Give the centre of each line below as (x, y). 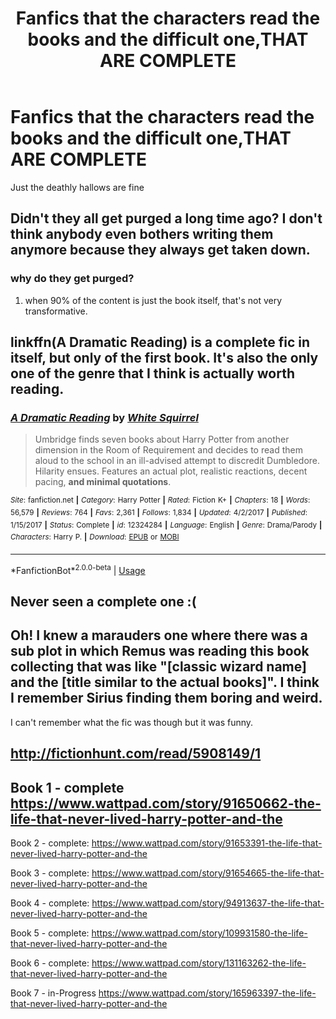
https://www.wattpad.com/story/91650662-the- (166, 803)
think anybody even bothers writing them (142, 234)
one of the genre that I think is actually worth (152, 373)
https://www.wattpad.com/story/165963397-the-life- (207, 993)
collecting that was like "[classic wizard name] (158, 667)
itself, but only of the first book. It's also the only (164, 358)
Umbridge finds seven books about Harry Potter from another (162, 439)
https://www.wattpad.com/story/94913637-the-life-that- (208, 903)
